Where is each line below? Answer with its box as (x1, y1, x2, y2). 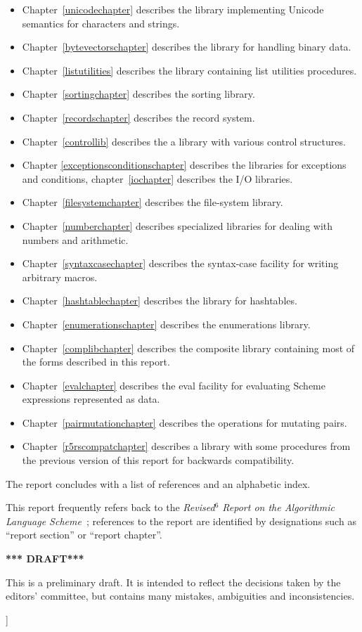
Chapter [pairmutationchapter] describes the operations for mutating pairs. (22, 415, 347, 430)
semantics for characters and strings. (22, 15, 180, 30)
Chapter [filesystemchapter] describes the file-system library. (22, 195, 283, 209)
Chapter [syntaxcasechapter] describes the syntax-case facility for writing (22, 256, 339, 271)
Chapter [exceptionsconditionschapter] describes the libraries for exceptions (22, 157, 347, 172)
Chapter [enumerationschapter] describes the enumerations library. (22, 316, 311, 331)
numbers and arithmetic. (22, 232, 129, 247)
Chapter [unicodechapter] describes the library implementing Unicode (22, 2, 324, 16)
